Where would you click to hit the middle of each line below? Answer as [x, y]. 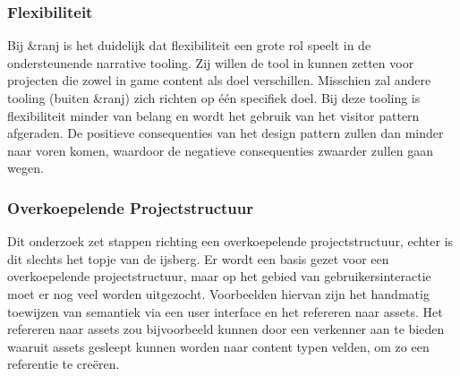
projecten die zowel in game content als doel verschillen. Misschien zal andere [219, 80]
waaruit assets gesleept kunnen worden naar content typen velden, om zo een [218, 346]
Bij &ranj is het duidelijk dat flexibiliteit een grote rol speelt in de [189, 45]
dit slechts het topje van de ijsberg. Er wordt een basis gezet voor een [198, 258]
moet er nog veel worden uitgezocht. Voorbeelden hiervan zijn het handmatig [218, 293]
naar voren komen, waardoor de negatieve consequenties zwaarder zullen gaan [220, 150]
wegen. [26, 168]
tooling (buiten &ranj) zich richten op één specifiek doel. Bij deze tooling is [214, 98]
